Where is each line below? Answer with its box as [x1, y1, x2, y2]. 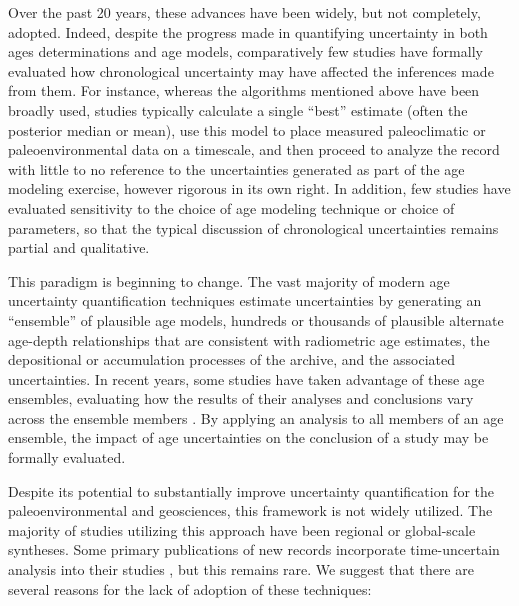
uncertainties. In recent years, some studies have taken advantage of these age [8, 368, 485, 389]
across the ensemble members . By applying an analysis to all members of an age [8, 407, 504, 428]
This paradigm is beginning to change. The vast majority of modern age [8, 270, 450, 291]
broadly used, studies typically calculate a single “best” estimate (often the [8, 99, 468, 120]
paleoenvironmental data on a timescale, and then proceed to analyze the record [8, 139, 500, 160]
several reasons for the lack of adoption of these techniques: [8, 578, 372, 599]
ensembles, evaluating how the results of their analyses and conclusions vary [8, 388, 474, 409]
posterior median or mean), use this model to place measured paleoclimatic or [8, 119, 486, 140]
